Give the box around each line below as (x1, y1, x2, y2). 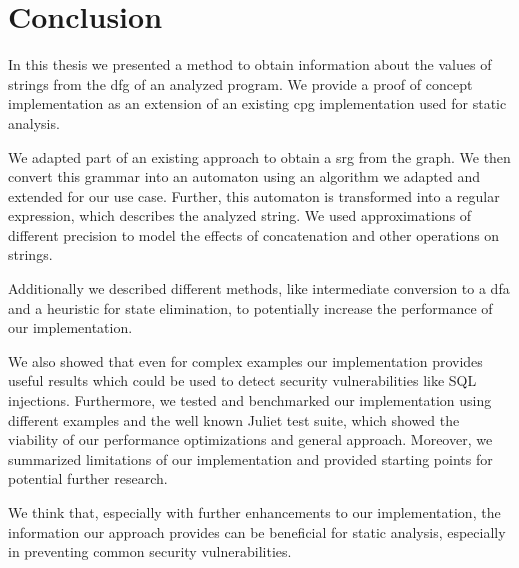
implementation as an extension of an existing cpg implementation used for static (8, 93, 507, 114)
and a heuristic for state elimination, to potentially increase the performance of (8, 297, 493, 318)
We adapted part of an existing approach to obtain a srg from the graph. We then (8, 146, 511, 167)
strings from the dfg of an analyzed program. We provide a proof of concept (8, 73, 473, 94)
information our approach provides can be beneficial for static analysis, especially (8, 521, 506, 542)
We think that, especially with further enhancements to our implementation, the (8, 502, 501, 522)
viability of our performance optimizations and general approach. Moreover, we (8, 429, 493, 450)
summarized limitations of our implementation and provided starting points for (8, 448, 493, 469)
